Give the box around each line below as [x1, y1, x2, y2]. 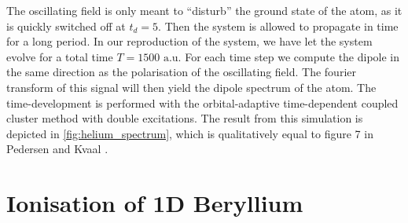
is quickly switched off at [6, 17, 126, 34]
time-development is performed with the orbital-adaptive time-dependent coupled [6, 94, 399, 111]
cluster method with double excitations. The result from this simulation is [6, 110, 363, 126]
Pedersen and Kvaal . [6, 141, 108, 157]
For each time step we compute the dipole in [185, 48, 400, 64]
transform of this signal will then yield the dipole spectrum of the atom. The [6, 79, 377, 95]
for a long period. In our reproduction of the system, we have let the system [6, 33, 373, 49]
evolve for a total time [6, 48, 113, 64]
